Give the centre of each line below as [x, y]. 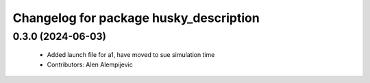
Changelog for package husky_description [136, 18]
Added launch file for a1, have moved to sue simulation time [131, 55]
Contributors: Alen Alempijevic [90, 64]
